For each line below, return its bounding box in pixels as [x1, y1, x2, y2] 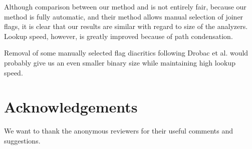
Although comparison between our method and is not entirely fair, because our [4, 1, 246, 11]
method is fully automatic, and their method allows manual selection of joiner [4, 11, 243, 21]
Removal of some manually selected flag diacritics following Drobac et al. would [4, 47, 248, 58]
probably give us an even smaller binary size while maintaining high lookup [4, 57, 235, 67]
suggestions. [4, 135, 41, 145]
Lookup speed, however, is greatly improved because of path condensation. [4, 30, 233, 41]
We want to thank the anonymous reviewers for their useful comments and [4, 125, 233, 136]
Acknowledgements [4, 96, 138, 117]
